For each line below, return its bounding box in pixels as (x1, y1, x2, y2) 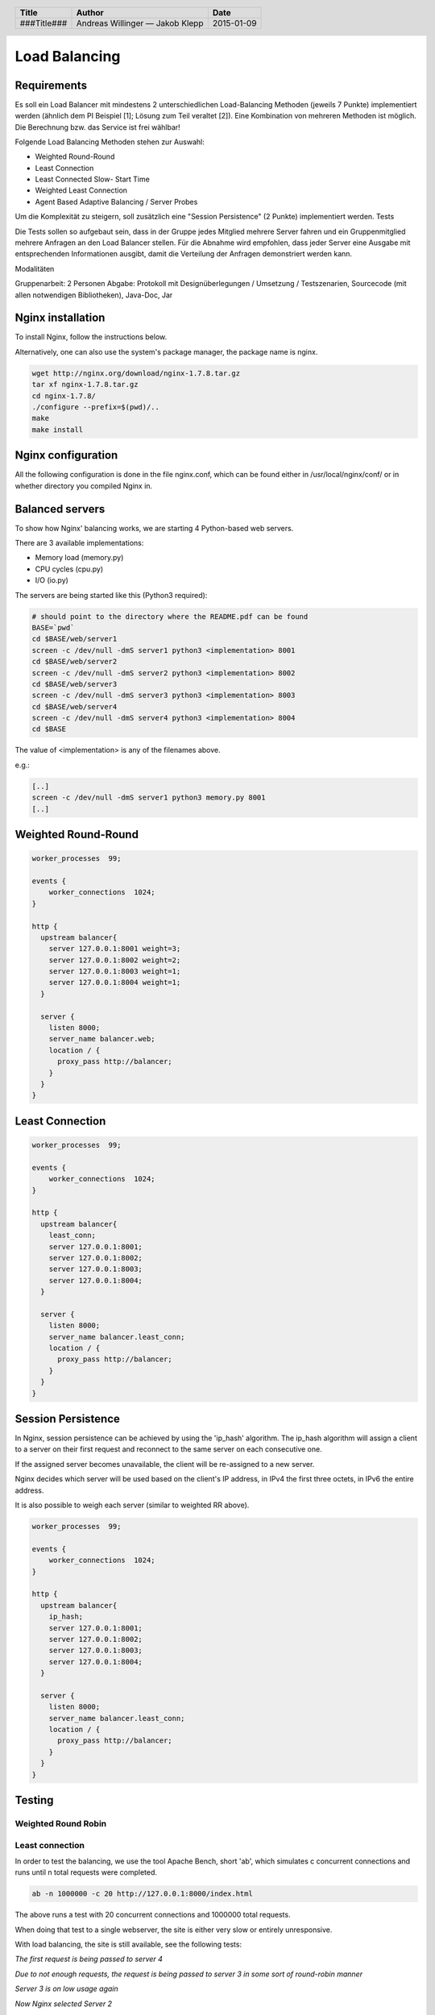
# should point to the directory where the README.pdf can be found (31, 612, 309, 621)
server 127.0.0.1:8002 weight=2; (48, 955, 181, 965)
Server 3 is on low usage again (14, 1984, 118, 1994)
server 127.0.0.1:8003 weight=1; (48, 967, 181, 976)
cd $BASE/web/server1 (31, 634, 118, 644)
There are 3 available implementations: (14, 538, 144, 547)
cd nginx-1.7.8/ (31, 391, 97, 401)
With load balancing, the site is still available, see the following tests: (14, 1939, 242, 1950)
